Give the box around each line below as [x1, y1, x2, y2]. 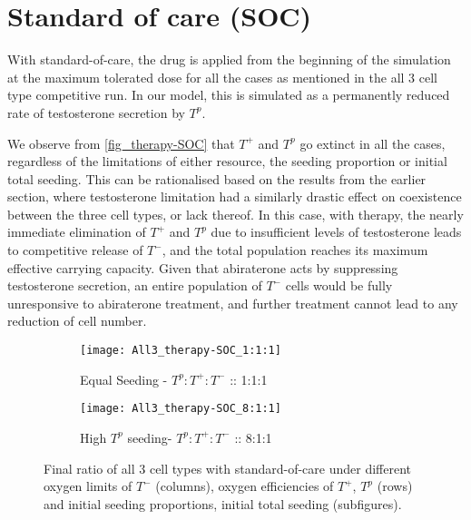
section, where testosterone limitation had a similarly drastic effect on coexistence [7, 187, 462, 206]
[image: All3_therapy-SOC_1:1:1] [80, 344, 281, 358]
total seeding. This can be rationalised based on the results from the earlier [7, 169, 427, 188]
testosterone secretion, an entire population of [7, 276, 262, 295]
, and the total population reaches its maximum [162, 240, 428, 260]
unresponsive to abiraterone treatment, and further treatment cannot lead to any [7, 293, 458, 312]
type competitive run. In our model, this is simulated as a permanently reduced [7, 85, 450, 104]
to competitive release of [7, 240, 143, 260]
